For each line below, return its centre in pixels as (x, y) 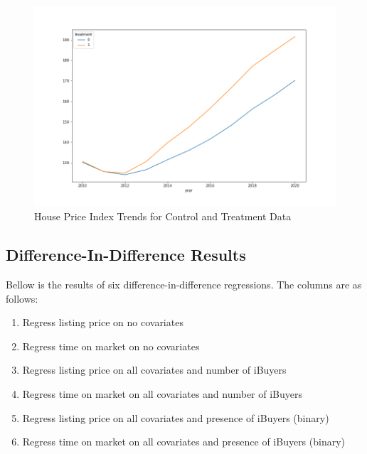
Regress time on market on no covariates (111, 346)
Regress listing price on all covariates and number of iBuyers (154, 370)
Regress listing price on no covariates (103, 322)
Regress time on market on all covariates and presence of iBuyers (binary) (184, 442)
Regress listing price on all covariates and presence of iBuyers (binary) (176, 417)
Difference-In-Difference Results (126, 255)
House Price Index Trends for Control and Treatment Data (163, 216)
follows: (22, 298)
